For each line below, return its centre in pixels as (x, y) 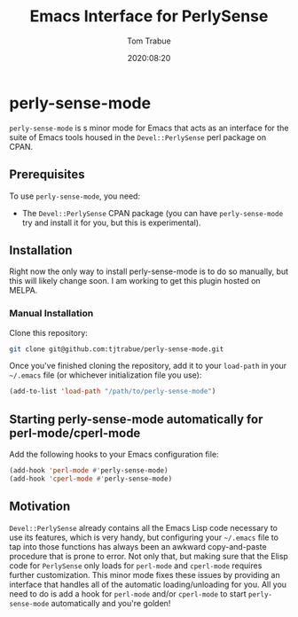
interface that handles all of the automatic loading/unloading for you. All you (148, 584)
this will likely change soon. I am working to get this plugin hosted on (135, 281)
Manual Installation (51, 314)
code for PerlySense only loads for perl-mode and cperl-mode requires (136, 566)
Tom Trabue (149, 41)
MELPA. (24, 291)
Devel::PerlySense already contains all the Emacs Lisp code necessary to (143, 527)
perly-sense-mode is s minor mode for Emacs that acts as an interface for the (149, 128)
